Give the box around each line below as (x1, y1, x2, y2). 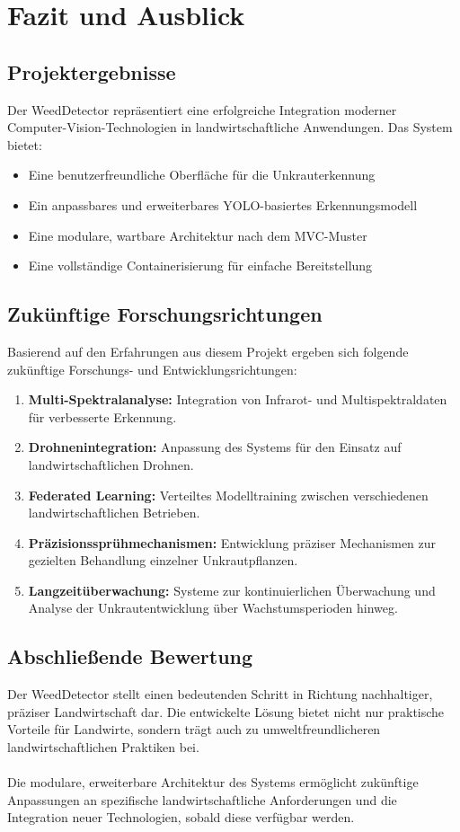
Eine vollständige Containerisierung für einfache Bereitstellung (28, 256, 373, 275)
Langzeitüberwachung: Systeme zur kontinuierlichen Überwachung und (28, 580, 436, 599)
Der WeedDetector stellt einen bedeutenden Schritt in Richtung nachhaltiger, (7, 685, 433, 704)
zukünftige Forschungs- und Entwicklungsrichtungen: (7, 359, 297, 378)
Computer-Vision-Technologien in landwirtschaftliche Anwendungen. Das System (7, 118, 453, 137)
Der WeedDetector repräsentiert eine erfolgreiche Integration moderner (7, 100, 397, 119)
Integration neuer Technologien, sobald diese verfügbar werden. (7, 808, 355, 827)
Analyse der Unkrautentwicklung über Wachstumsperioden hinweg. (28, 598, 398, 617)
